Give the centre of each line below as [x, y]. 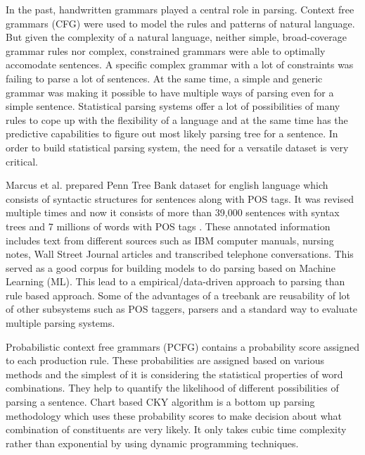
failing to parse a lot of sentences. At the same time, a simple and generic [164, 78]
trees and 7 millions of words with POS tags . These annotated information [168, 226]
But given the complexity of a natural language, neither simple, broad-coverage [176, 37]
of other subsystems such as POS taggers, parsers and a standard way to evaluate [182, 309]
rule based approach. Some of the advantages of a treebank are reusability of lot [178, 295]
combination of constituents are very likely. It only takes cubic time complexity [176, 429]
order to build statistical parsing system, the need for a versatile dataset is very [177, 147]
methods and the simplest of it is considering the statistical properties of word [174, 374]
